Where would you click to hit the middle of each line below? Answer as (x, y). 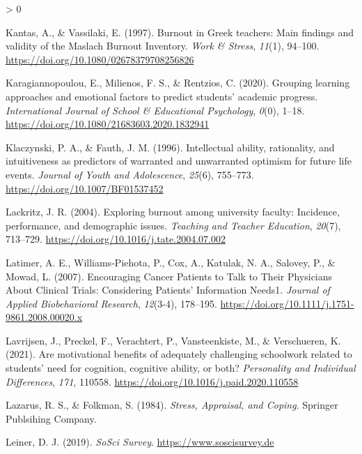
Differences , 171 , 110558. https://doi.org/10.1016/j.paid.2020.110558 (152, 381)
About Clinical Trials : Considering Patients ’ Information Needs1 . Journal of (168, 290)
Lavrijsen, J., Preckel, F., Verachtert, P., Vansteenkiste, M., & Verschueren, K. (173, 340)
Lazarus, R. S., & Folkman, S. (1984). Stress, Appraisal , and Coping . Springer (172, 405)
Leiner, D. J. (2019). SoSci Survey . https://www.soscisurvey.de (140, 442)
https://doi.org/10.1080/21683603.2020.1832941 (108, 124)
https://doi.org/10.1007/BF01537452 (85, 188)
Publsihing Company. (51, 418)
